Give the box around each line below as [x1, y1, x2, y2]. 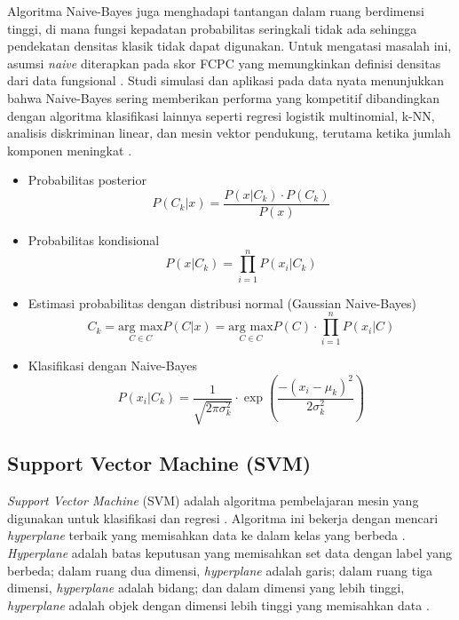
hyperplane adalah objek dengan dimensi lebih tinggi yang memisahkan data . [7, 595, 430, 614]
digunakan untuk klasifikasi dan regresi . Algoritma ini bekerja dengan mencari [7, 508, 439, 527]
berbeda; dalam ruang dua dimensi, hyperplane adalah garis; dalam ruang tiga [7, 560, 433, 579]
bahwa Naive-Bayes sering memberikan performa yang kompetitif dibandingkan [7, 88, 440, 107]
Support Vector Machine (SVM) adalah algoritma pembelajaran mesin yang [7, 491, 419, 510]
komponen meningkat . [7, 140, 132, 159]
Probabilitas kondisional [28, 231, 160, 249]
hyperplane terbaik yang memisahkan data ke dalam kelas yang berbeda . [7, 526, 406, 544]
